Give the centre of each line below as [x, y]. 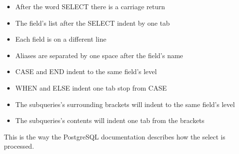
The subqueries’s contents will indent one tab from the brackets [110, 120]
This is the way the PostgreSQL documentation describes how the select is [115, 136]
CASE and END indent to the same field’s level [86, 71]
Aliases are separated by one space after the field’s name [99, 55]
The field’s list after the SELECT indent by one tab [92, 23]
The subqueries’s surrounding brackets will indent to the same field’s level [125, 104]
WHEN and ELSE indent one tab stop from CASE [91, 87]
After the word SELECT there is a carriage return [90, 6]
